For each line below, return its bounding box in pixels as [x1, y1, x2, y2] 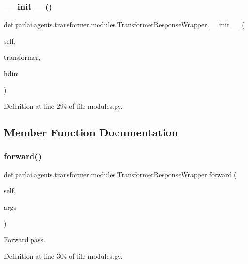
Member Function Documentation [4, 125, 179, 140]
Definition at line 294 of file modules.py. [4, 101, 123, 111]
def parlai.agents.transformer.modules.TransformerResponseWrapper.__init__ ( [4, 19, 245, 30]
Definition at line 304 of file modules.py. [4, 250, 123, 261]
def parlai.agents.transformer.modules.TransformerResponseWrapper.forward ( [4, 169, 237, 179]
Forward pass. [4, 234, 45, 245]
